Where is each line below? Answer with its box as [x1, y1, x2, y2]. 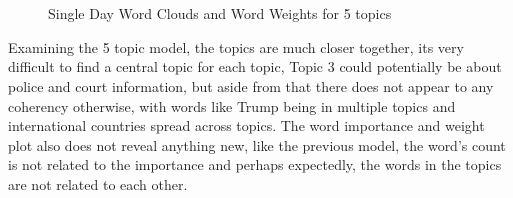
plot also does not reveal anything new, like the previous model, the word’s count [8, 134, 506, 155]
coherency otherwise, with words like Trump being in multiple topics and [8, 95, 456, 116]
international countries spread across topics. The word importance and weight [8, 115, 485, 136]
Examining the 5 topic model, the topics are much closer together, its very [8, 36, 464, 57]
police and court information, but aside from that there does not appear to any [8, 75, 494, 96]
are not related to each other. [8, 173, 188, 194]
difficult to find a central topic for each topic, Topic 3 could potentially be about [8, 56, 502, 77]
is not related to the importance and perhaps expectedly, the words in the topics [8, 154, 502, 175]
